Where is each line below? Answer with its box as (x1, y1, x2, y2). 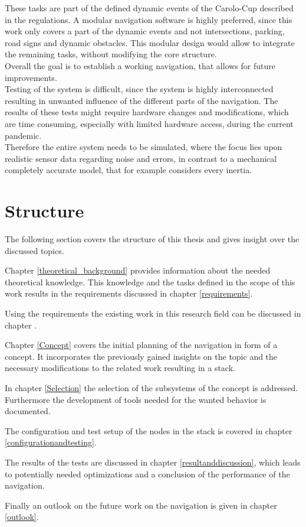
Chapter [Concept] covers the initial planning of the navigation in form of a (5, 339, 278, 351)
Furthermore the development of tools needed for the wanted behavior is (5, 393, 266, 405)
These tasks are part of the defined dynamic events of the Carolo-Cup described (5, 2, 294, 14)
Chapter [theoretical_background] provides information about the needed (5, 264, 271, 276)
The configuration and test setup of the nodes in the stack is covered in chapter (5, 424, 292, 437)
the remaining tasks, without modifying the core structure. (5, 48, 217, 60)
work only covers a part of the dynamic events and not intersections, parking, (5, 25, 285, 37)
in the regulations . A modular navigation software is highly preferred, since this (5, 13, 292, 25)
